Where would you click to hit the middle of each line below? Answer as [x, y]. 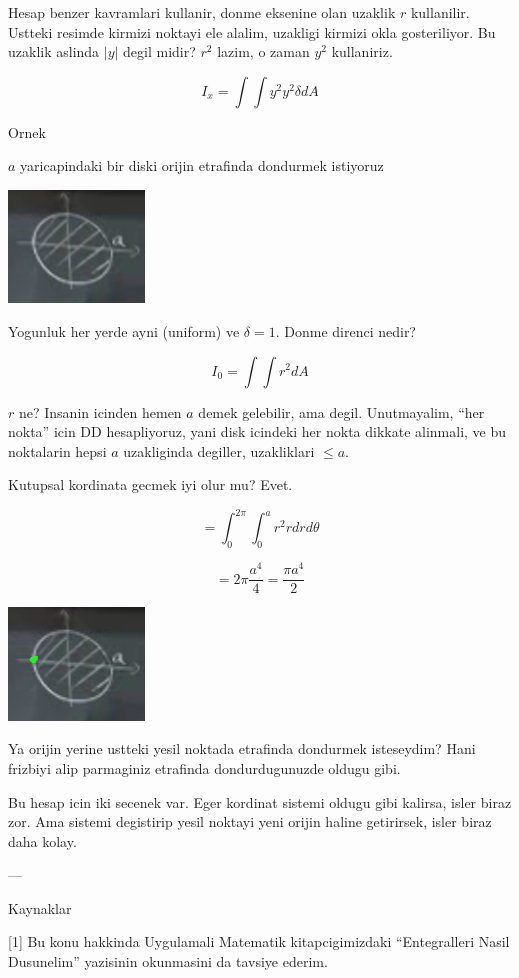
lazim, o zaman [263, 51]
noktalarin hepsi [57, 450]
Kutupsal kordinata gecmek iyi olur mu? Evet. [150, 484]
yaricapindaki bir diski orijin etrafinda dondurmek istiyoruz [202, 165]
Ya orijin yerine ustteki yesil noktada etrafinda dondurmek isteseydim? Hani [242, 748]
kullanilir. [440, 12]
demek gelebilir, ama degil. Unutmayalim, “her [341, 411]
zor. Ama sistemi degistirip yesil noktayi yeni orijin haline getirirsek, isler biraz [250, 821]
